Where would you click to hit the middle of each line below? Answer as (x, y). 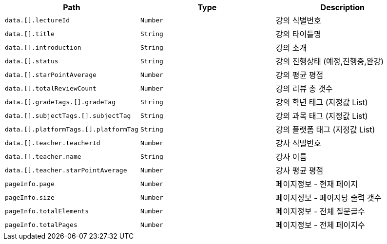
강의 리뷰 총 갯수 (304, 89)
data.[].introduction (43, 47)
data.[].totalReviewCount (51, 88)
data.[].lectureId (38, 20)
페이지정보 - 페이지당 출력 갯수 (329, 198)
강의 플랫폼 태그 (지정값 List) (325, 130)
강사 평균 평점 (300, 170)
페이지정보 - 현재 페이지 (317, 184)
